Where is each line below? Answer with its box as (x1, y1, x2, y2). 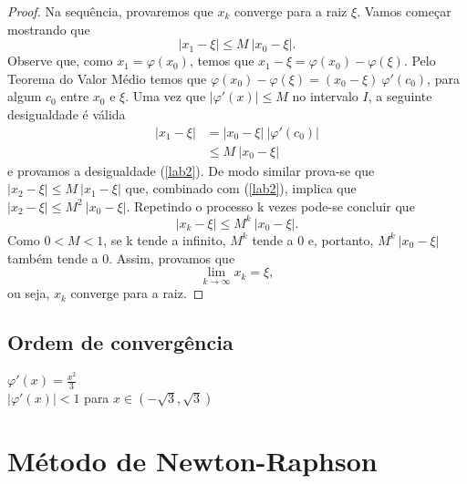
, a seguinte (368, 87, 432, 106)
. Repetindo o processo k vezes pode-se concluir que (126, 196, 415, 215)
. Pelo (403, 51, 436, 70)
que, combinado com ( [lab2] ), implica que (125, 179, 357, 198)
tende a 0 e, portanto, (252, 230, 374, 249)
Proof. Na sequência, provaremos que (7, 2, 213, 20)
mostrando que (7, 19, 90, 38)
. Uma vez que (125, 87, 206, 106)
